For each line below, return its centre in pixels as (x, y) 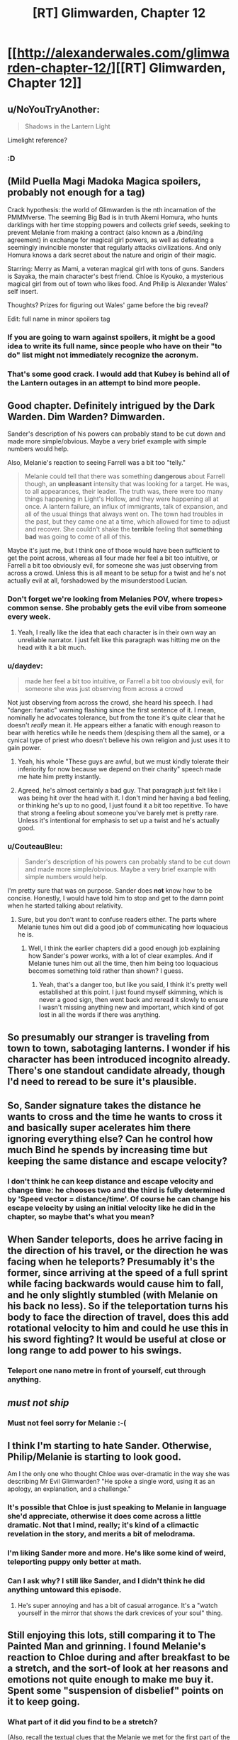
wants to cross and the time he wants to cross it (115, 1117)
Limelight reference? (37, 140)
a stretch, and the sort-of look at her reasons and (118, 1668)
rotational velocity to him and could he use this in (118, 1328)
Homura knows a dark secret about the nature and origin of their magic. (112, 255)
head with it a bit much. (52, 647)
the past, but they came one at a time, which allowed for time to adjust (127, 522)
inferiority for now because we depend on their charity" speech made (119, 769)
